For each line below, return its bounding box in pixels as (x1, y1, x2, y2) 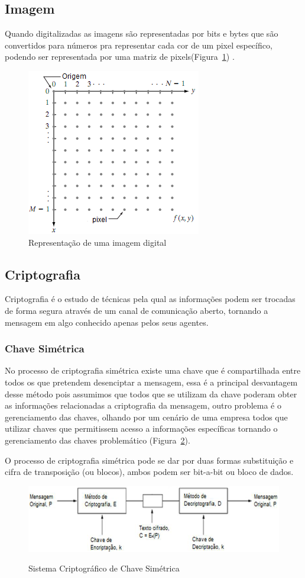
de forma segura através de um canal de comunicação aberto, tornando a (5, 304, 268, 316)
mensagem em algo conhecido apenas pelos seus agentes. (5, 316, 209, 328)
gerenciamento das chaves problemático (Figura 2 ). (5, 433, 190, 446)
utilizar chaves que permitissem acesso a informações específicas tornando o (5, 422, 278, 435)
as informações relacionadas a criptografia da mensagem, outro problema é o (5, 399, 281, 412)
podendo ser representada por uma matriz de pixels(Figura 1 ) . (5, 50, 235, 63)
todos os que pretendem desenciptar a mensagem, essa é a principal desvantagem (5, 375, 298, 388)
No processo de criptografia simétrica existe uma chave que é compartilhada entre (5, 364, 301, 377)
